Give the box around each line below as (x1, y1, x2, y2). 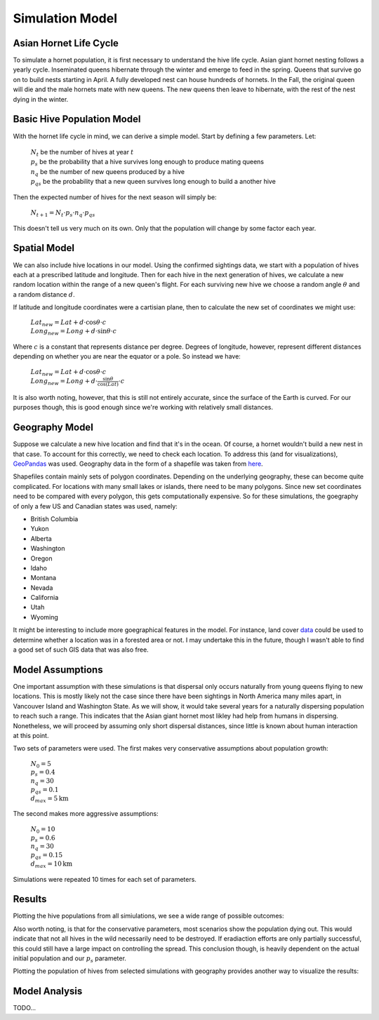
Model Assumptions (13, 664, 103, 676)
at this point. (13, 731, 49, 739)
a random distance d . (13, 290, 75, 298)
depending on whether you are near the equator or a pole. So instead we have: (13, 352, 241, 361)
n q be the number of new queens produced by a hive (30, 167, 185, 177)
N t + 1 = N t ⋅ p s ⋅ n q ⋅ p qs (30, 208, 95, 218)
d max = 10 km (30, 859, 73, 869)
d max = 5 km (30, 794, 69, 804)
